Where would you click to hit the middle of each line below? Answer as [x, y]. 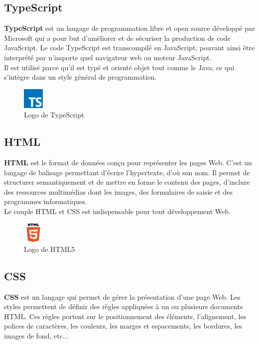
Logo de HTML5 [50, 249]
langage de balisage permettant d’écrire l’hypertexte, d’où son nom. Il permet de [127, 172]
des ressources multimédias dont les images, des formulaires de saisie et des [119, 191]
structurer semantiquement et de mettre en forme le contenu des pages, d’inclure [127, 182]
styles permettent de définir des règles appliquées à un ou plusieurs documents [124, 306]
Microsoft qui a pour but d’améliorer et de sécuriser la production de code [117, 38]
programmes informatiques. [46, 201]
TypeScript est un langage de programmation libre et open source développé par [129, 28]
